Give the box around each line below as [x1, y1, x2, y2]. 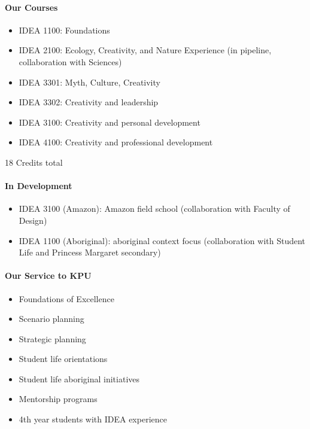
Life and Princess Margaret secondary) [19, 246, 161, 258]
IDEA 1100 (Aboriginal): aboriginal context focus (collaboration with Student [19, 234, 306, 247]
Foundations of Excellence [19, 292, 114, 305]
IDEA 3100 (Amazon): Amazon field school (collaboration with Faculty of [19, 202, 290, 215]
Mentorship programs [19, 393, 98, 405]
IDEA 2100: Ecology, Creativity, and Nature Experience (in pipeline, [19, 44, 272, 56]
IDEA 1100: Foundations [19, 23, 110, 36]
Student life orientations [19, 352, 108, 365]
